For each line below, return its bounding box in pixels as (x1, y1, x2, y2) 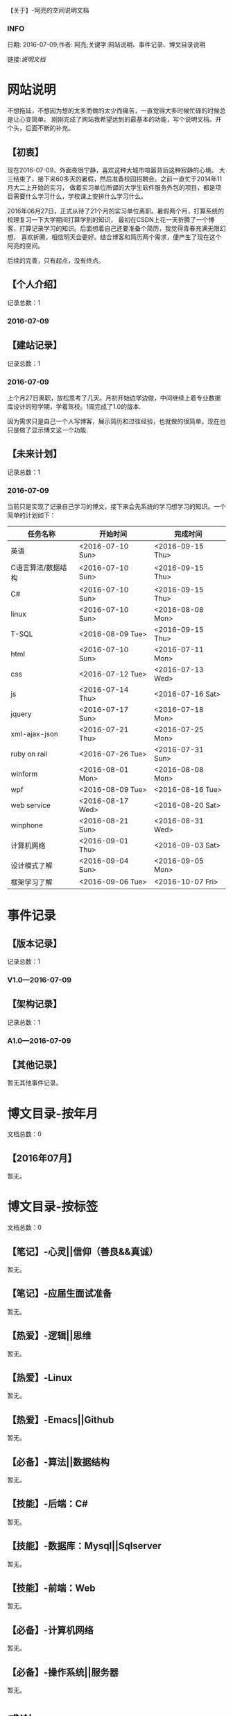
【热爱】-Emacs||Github (7, 1414, 114, 1425)
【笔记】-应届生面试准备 (7, 1288, 112, 1300)
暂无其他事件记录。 (7, 1078, 62, 1087)
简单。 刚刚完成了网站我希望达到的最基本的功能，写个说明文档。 (31, 115, 216, 124)
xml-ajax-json (10, 729, 59, 738)
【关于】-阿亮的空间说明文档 (7, 6, 89, 14)
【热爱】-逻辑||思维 (7, 1330, 92, 1342)
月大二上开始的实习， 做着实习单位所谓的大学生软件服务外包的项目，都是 (7, 184, 216, 192)
